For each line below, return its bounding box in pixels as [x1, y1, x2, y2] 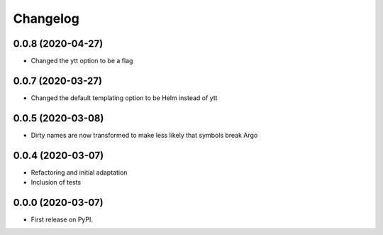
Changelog [13, 11, 79, 26]
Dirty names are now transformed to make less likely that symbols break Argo [30, 131, 258, 139]
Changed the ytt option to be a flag [30, 57, 133, 65]
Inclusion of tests [30, 178, 82, 187]
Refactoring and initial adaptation [30, 168, 128, 177]
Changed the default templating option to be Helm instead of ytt [30, 93, 218, 102]
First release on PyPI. [30, 215, 94, 224]
